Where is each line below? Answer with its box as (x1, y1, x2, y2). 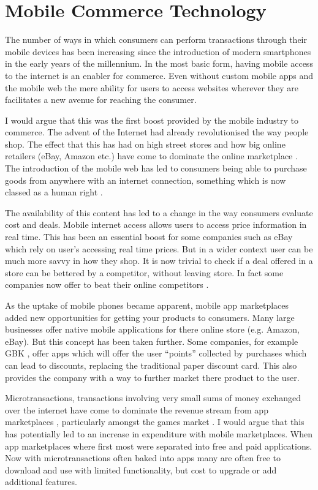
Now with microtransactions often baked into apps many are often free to (5, 451, 281, 464)
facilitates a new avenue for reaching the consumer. (5, 93, 197, 106)
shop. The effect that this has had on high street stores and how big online (5, 137, 286, 150)
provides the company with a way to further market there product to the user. (5, 371, 300, 383)
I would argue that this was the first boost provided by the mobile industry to (5, 113, 298, 126)
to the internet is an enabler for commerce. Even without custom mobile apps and (5, 69, 314, 81)
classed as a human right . (5, 186, 103, 198)
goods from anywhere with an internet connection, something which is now (5, 173, 286, 186)
